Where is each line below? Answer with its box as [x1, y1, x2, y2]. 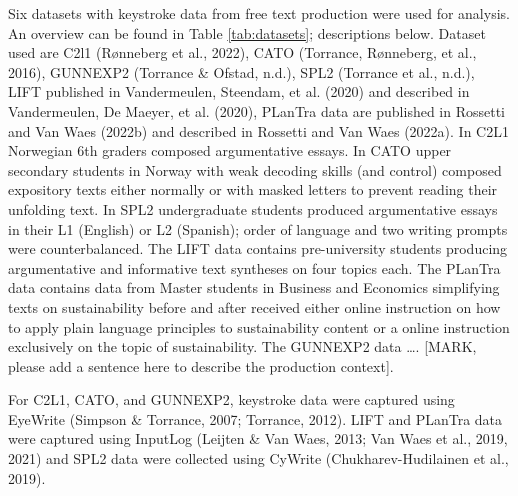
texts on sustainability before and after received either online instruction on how [8, 296, 501, 317]
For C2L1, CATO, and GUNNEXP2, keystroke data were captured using [8, 389, 455, 410]
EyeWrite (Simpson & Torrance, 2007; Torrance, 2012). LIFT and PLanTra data [8, 408, 503, 429]
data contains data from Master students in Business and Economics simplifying [8, 277, 500, 298]
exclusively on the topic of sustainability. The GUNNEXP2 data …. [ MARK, [8, 336, 477, 357]
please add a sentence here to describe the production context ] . [8, 355, 394, 376]
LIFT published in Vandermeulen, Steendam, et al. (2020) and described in [8, 81, 470, 102]
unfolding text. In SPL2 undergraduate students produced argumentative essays [8, 198, 498, 219]
